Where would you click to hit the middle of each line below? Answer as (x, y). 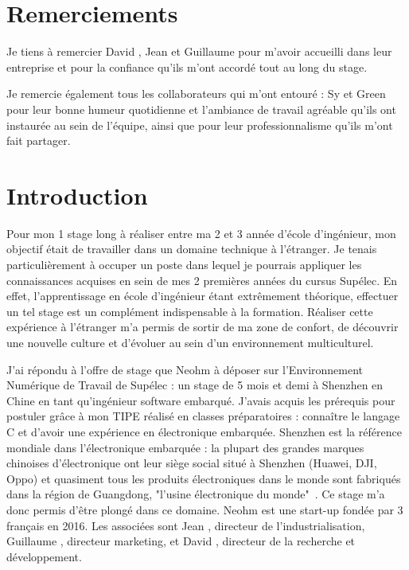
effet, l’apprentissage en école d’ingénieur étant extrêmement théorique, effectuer (203, 296)
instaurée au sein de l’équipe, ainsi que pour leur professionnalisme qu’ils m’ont (200, 125)
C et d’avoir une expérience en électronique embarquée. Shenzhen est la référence (204, 431)
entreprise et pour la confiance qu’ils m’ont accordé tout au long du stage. (187, 66)
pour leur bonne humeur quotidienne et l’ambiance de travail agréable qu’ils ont (201, 109)
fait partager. (39, 141)
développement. (44, 556)
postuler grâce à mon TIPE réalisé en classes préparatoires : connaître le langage (203, 416)
